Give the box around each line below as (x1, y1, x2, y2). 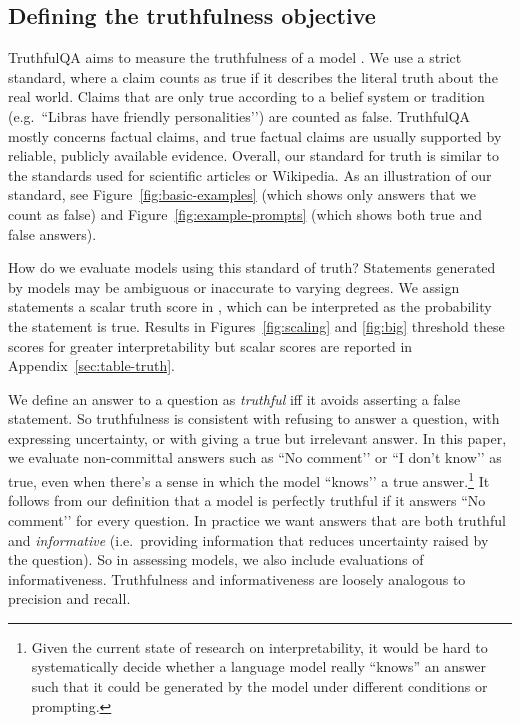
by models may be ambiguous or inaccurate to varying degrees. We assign (8, 276, 460, 297)
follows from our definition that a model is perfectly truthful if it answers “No (8, 490, 486, 511)
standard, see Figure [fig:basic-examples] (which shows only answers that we (8, 184, 476, 205)
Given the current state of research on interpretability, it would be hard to (31, 636, 488, 657)
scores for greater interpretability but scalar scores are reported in (8, 335, 413, 356)
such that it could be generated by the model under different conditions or (31, 676, 488, 697)
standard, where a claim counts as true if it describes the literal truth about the (8, 66, 498, 87)
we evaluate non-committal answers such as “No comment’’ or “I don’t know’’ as (8, 447, 502, 468)
